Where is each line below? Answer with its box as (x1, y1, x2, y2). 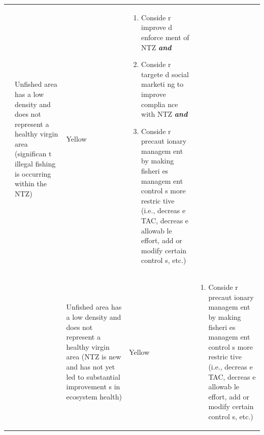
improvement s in (66, 381, 120, 392)
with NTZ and (141, 109, 188, 119)
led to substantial (66, 371, 120, 382)
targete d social (141, 69, 189, 79)
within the (15, 178, 47, 189)
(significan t (15, 148, 52, 159)
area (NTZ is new (66, 351, 121, 362)
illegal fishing (15, 158, 56, 169)
